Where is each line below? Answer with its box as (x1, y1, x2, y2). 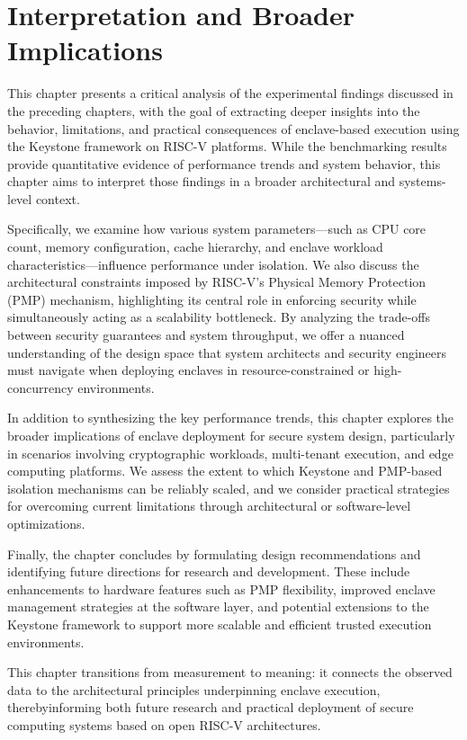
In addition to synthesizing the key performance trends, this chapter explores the (7, 408, 454, 427)
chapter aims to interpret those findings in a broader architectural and (7, 172, 396, 191)
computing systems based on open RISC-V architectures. (7, 715, 321, 734)
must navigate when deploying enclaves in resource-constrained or (7, 361, 370, 379)
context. (35, 189, 80, 208)
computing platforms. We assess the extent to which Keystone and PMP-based (7, 461, 443, 480)
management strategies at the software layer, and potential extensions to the (7, 597, 429, 616)
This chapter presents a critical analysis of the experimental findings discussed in (7, 84, 454, 103)
